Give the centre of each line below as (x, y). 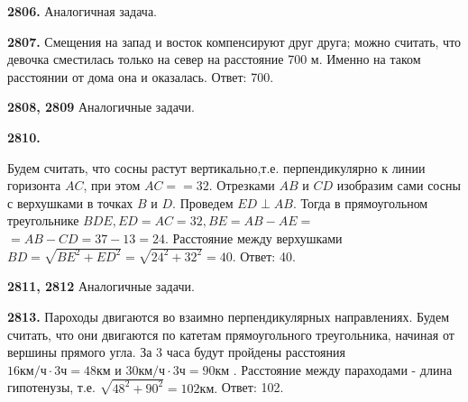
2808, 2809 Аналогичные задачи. (101, 107)
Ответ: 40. (268, 256)
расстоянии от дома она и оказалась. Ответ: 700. (141, 76)
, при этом (112, 185)
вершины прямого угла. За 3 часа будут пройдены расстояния (176, 352)
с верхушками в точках (70, 202)
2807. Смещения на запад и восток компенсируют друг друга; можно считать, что (234, 41)
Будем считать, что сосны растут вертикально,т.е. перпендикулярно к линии (216, 167)
